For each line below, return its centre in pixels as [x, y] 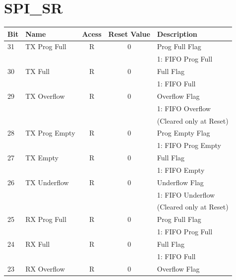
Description [177, 34]
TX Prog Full [46, 46]
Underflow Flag [180, 182]
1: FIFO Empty [181, 170]
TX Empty [42, 158]
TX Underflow [47, 182]
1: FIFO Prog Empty [189, 145]
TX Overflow [45, 96]
